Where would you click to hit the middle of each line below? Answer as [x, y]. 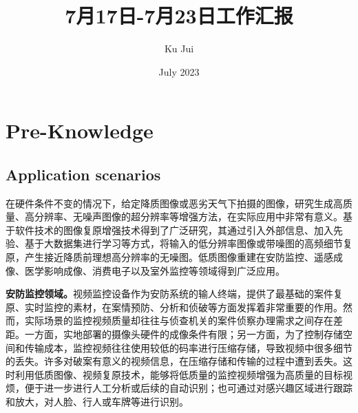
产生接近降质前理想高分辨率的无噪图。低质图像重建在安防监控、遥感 [179, 257]
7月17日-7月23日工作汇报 [179, 15]
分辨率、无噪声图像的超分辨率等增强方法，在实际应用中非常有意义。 [188, 216]
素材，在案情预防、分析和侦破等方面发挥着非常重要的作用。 [208, 307]
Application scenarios [83, 174]
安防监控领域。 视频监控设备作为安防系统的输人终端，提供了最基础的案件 [169, 294]
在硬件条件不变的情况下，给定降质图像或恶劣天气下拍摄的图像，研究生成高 [174, 203]
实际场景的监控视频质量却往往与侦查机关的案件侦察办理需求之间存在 [179, 320]
